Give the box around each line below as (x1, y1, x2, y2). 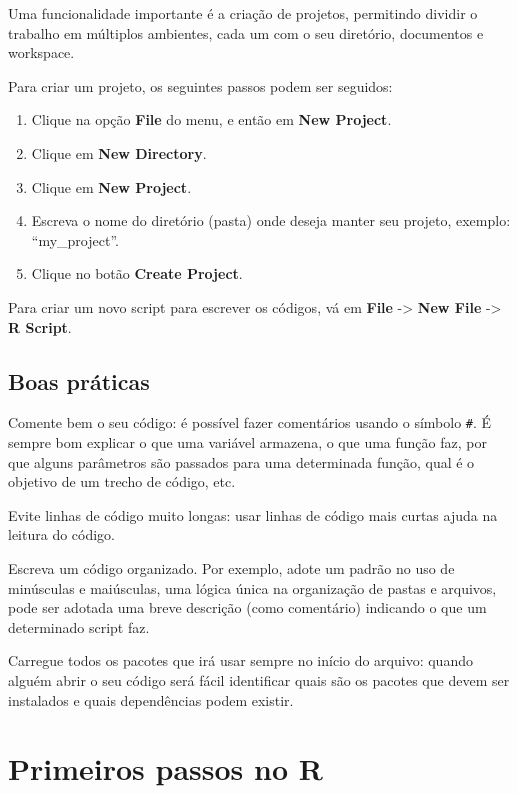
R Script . (8, 316, 72, 337)
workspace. (8, 42, 75, 63)
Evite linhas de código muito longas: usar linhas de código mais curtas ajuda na (8, 504, 498, 525)
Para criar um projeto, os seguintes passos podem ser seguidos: (8, 75, 393, 96)
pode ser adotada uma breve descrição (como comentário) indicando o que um (8, 597, 487, 618)
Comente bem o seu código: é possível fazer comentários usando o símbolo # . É (8, 412, 492, 433)
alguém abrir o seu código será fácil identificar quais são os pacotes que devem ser (8, 669, 510, 690)
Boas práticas (8, 365, 150, 396)
